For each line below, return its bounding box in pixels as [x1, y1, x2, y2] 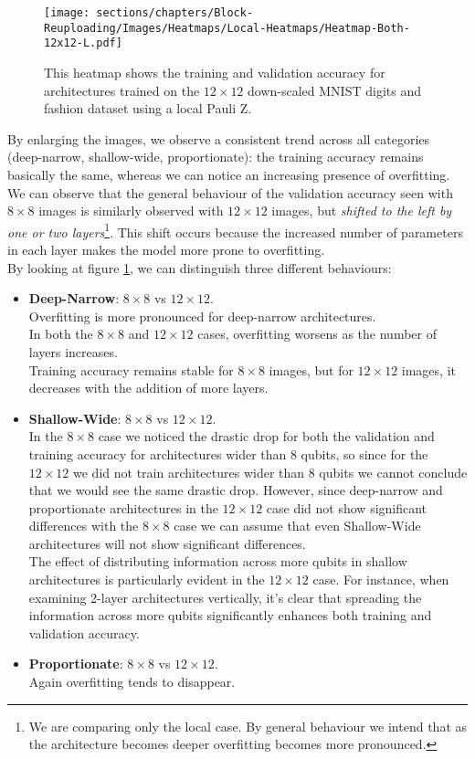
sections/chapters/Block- [96, 6, 254, 19]
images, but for [269, 360, 354, 379]
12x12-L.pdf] [44, 37, 122, 50]
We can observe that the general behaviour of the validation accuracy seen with [7, 183, 453, 202]
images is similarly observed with [38, 201, 224, 220]
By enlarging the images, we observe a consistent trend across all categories [7, 129, 430, 148]
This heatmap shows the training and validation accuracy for [44, 62, 385, 81]
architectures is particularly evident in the [28, 570, 265, 589]
